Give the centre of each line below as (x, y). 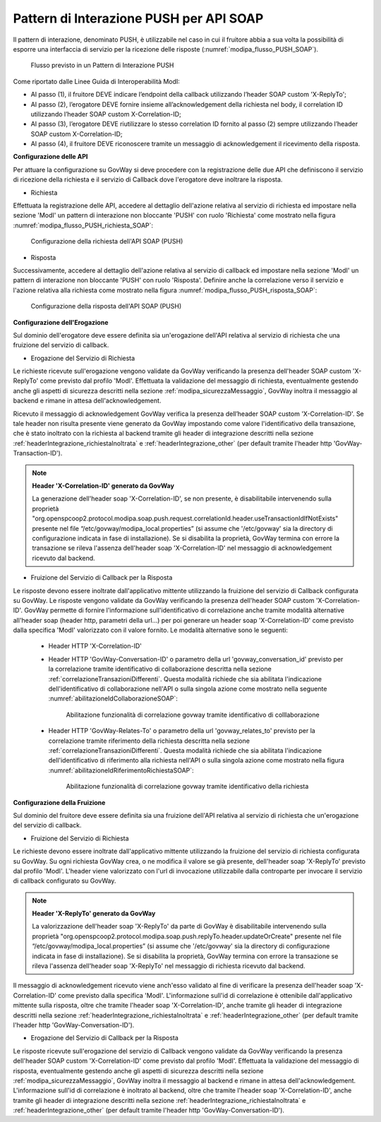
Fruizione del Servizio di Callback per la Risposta (102, 578)
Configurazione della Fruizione (59, 802)
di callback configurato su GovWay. (65, 881)
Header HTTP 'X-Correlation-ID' (95, 646)
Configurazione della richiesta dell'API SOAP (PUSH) (107, 241)
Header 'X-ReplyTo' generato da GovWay (94, 914)
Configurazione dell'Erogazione (61, 322)
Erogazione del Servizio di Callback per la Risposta (105, 1038)
